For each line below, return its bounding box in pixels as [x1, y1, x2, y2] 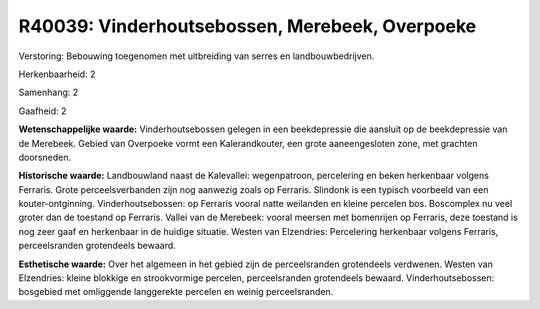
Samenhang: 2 [18, 86, 79, 99]
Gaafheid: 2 [18, 105, 67, 117]
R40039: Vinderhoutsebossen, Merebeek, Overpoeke [18, 15, 477, 37]
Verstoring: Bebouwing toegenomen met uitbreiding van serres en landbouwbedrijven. [18, 50, 375, 62]
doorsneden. [18, 151, 72, 163]
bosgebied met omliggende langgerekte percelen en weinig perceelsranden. [18, 286, 334, 298]
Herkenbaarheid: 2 [18, 68, 96, 80]
